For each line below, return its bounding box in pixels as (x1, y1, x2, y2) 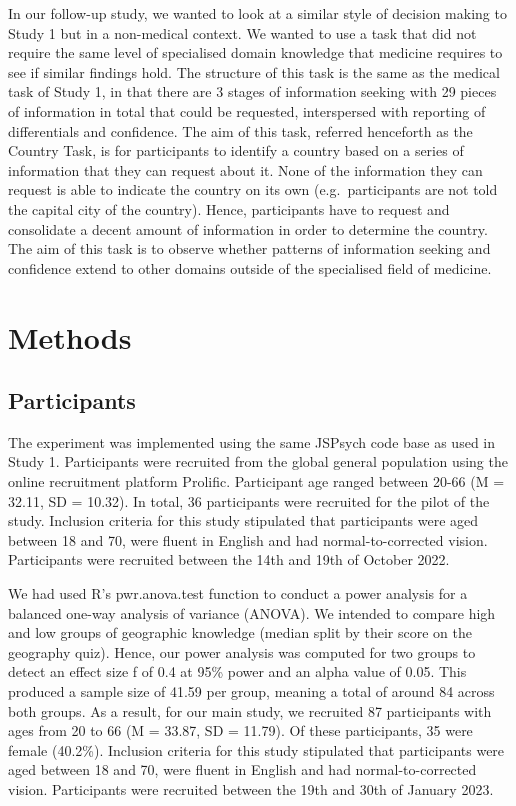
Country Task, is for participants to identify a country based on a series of (8, 140, 464, 161)
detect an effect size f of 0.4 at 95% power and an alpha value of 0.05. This (8, 661, 467, 682)
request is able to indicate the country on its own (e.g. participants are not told (8, 179, 498, 200)
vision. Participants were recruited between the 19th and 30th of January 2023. (8, 778, 494, 799)
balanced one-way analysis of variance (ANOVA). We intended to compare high (8, 602, 496, 623)
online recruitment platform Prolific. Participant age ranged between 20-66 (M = (8, 471, 505, 492)
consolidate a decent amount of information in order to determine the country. (8, 218, 488, 239)
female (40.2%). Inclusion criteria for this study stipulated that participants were (8, 739, 505, 760)
